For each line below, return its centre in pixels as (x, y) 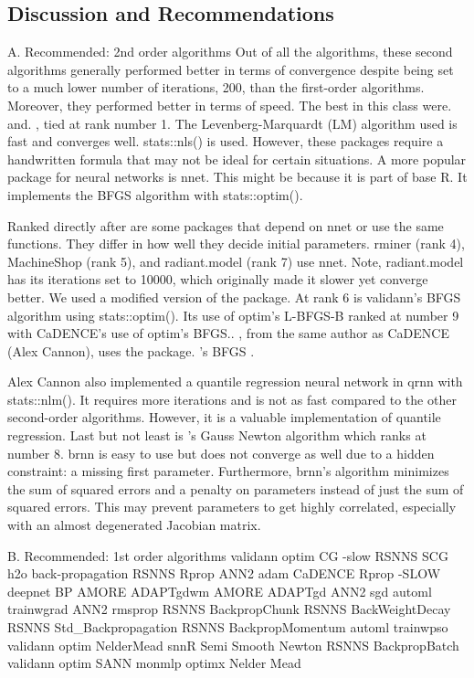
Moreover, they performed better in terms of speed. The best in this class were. (230, 105)
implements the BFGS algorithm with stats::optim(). (155, 194)
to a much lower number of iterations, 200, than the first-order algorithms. (216, 87)
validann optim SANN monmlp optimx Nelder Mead (154, 663)
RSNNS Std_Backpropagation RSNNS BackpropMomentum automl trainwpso (228, 627)
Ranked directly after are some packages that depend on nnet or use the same (226, 225)
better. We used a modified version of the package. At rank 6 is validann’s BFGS (234, 297)
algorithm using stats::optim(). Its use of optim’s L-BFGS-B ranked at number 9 (233, 315)
